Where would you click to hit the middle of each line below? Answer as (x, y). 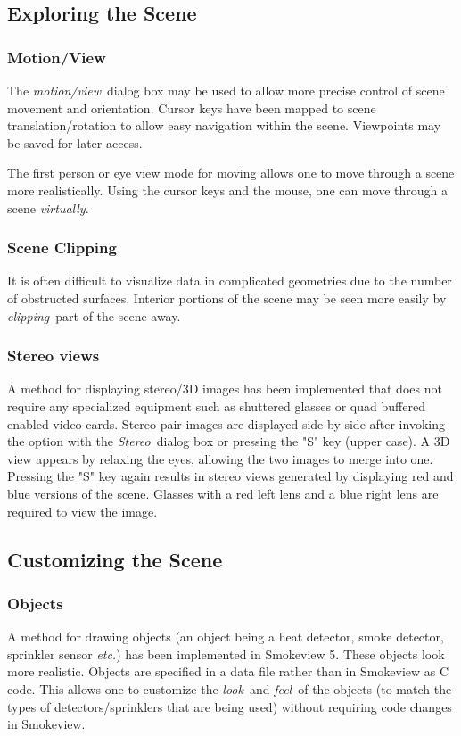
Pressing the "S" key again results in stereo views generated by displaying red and (230, 476)
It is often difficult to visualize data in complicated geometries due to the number (230, 281)
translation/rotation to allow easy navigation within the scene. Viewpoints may (224, 125)
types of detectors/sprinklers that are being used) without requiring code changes (230, 706)
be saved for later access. (75, 142)
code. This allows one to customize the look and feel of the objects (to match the (230, 688)
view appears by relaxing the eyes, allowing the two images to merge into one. (220, 458)
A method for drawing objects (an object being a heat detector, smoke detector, (226, 637)
